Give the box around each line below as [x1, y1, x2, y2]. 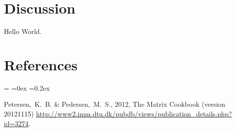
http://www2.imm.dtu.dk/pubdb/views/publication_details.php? [36, 109, 232, 119]
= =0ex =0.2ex [4, 82, 50, 93]
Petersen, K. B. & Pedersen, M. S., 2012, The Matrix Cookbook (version [4, 99, 225, 109]
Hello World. [4, 26, 42, 36]
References [4, 54, 78, 74]
